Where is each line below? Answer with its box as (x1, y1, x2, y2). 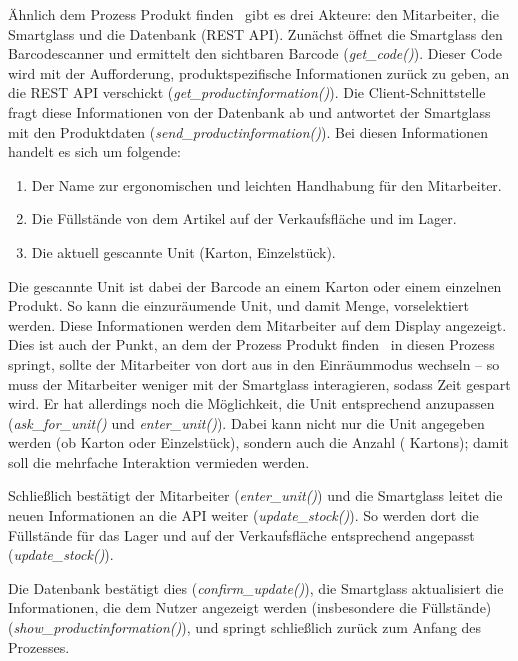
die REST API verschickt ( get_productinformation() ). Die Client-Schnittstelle (8, 82, 486, 103)
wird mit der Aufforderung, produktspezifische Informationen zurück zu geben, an (8, 62, 510, 83)
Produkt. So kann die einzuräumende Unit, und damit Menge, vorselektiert (8, 295, 469, 316)
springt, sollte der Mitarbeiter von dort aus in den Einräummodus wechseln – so (8, 353, 500, 374)
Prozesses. (8, 636, 70, 657)
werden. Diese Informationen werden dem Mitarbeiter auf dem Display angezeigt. (8, 314, 507, 335)
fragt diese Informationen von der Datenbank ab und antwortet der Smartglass (8, 101, 491, 122)
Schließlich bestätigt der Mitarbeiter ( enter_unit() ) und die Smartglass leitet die (8, 485, 503, 506)
